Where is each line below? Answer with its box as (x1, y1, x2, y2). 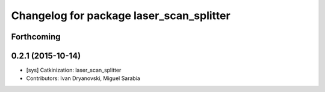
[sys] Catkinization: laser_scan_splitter (26, 66, 122, 74)
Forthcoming (11, 32, 61, 42)
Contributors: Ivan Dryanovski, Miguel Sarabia (26, 75, 141, 82)
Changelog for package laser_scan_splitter (11, 9, 231, 22)
